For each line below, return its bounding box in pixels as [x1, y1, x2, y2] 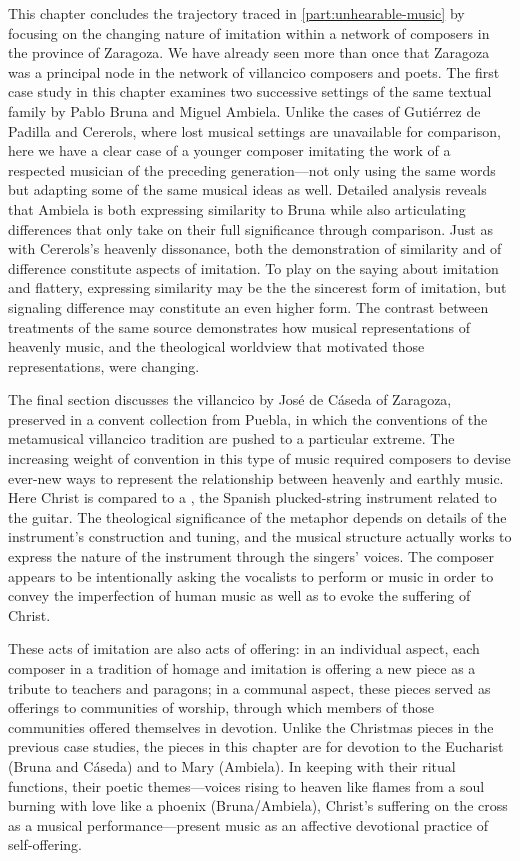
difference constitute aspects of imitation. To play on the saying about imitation [8, 257, 499, 278]
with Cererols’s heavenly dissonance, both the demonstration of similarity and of [8, 238, 502, 259]
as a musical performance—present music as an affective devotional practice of [8, 814, 488, 835]
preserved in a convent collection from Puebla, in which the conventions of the [8, 408, 488, 429]
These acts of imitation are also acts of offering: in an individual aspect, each [8, 638, 480, 659]
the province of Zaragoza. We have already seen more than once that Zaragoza [8, 42, 490, 63]
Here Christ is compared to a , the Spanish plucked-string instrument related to [8, 487, 497, 508]
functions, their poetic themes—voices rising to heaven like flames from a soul [8, 775, 485, 796]
